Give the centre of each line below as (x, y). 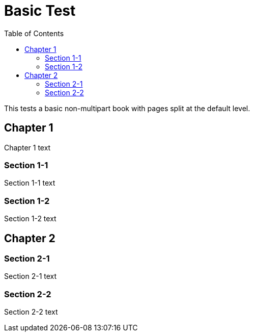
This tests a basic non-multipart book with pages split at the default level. (127, 108)
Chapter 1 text (27, 147)
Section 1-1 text (30, 183)
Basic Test (40, 11)
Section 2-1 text (31, 276)
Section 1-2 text (30, 219)
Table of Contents (34, 33)
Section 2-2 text (31, 312)
